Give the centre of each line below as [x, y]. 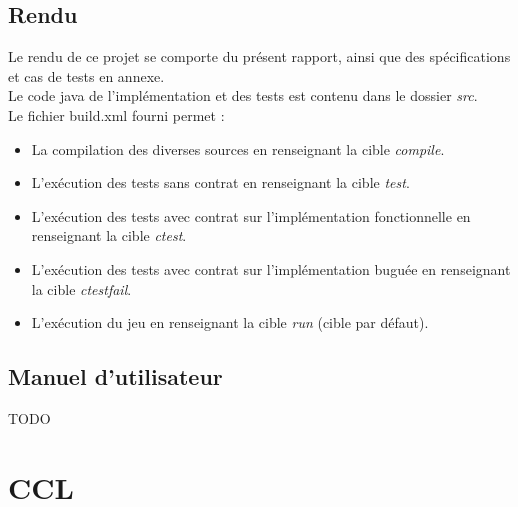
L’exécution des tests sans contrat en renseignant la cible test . [220, 182]
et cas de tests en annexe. [86, 75]
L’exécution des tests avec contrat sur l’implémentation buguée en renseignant [271, 268]
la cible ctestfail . [81, 288]
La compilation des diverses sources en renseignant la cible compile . [238, 148]
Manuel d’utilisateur [115, 376]
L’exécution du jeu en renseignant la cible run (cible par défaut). [230, 322]
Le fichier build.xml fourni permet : [116, 114]
